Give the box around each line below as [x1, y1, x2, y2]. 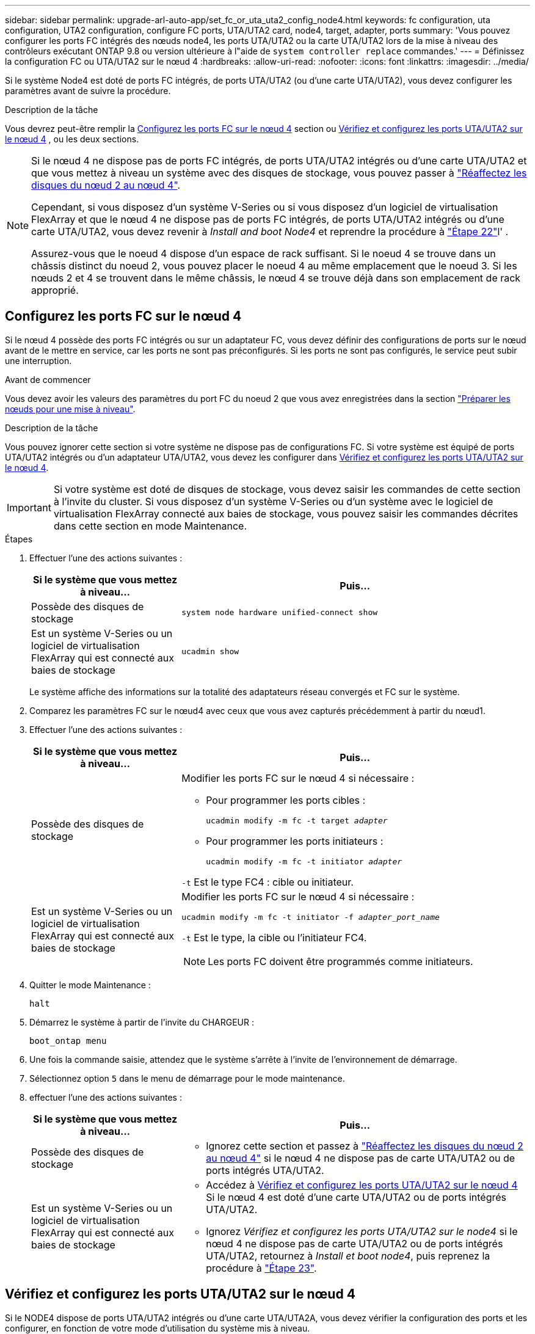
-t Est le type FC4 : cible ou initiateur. [181, 875, 354, 888]
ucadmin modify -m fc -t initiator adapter [206, 856, 402, 866]
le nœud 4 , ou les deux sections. [5, 134, 139, 144]
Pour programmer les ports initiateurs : [206, 834, 384, 847]
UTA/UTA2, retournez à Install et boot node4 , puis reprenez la [206, 1249, 490, 1262]
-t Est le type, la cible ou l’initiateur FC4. [181, 931, 367, 944]
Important [7, 501, 51, 514]
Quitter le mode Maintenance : [29, 979, 151, 990]
